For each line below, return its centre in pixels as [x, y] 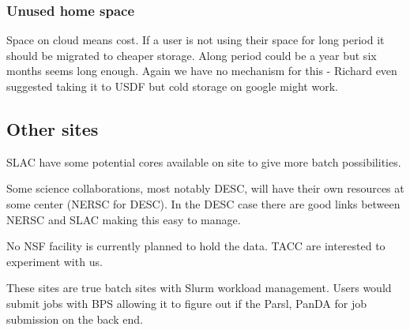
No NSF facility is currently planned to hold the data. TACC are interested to [196, 246]
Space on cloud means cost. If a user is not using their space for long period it [196, 40]
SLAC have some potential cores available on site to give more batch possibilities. [204, 161]
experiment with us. [55, 261]
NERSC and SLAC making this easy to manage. [124, 219]
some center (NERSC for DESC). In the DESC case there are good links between [203, 203]
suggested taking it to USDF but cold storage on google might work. [172, 86]
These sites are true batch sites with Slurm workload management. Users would [199, 288]
